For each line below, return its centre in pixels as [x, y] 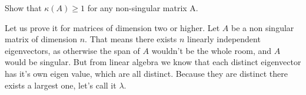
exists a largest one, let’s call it [61, 85]
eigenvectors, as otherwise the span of [72, 50]
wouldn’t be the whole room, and [212, 50]
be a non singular [263, 27]
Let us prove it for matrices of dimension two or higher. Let [112, 27]
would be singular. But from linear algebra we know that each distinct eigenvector [153, 62]
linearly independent [224, 39]
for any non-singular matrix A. [143, 8]
